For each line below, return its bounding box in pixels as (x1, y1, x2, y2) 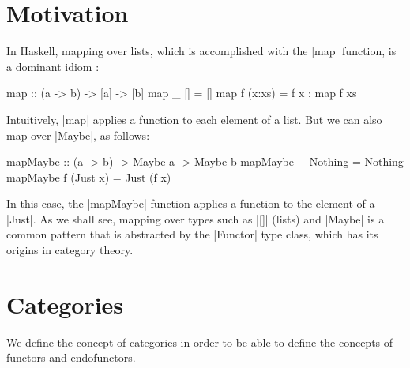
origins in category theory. (6, 242, 134, 258)
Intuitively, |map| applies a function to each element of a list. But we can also (6, 111, 382, 127)
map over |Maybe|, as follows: (6, 126, 150, 143)
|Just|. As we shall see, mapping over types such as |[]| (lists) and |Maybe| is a (6, 210, 385, 227)
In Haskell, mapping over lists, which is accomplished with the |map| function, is (6, 43, 397, 59)
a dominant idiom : (6, 58, 100, 74)
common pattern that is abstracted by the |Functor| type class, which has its (6, 226, 378, 242)
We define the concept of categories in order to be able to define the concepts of (6, 333, 393, 350)
